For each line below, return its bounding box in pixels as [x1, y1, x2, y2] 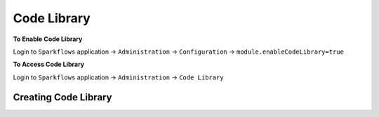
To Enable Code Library [13, 35, 83, 43]
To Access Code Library [13, 60, 85, 69]
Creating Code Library [13, 91, 112, 103]
